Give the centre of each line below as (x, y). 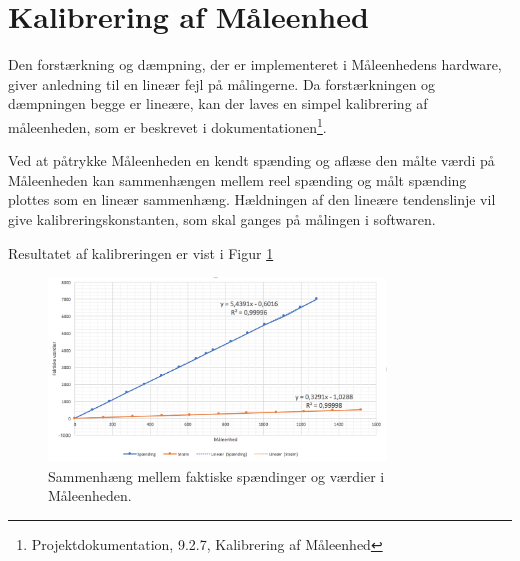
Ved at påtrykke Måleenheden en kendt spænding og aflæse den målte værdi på (251, 160)
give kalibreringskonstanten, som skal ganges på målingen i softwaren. (222, 218)
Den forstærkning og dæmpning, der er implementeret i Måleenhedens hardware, (255, 64)
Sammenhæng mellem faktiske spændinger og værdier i (216, 475)
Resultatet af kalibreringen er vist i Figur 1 (141, 252)
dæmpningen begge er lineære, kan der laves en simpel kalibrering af (218, 103)
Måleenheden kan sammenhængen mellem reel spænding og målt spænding (237, 179)
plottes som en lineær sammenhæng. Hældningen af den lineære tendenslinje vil (252, 199)
